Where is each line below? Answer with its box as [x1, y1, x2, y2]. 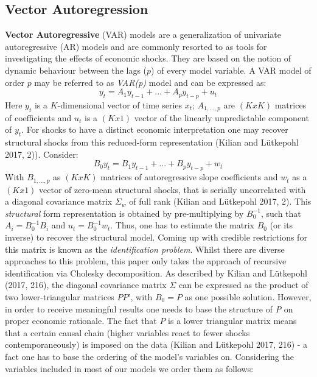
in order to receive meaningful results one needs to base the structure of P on [5, 302, 293, 315]
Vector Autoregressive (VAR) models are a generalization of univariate [5, 28, 281, 41]
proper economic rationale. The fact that [5, 314, 157, 327]
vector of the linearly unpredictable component [134, 111, 309, 124]
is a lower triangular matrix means [168, 314, 297, 327]
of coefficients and [5, 111, 72, 124]
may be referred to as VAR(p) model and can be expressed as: [34, 76, 266, 88]
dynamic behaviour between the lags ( [5, 63, 147, 76]
